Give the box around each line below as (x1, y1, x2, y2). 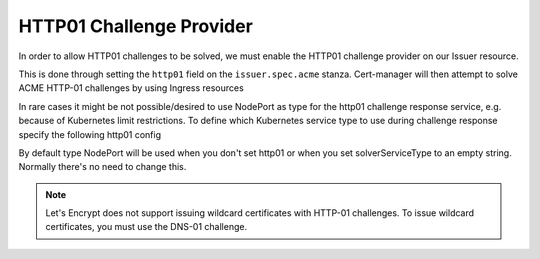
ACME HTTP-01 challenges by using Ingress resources (18, 82, 244, 94)
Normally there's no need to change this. (18, 161, 187, 173)
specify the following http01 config (18, 128, 162, 140)
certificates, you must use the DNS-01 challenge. (45, 221, 248, 233)
